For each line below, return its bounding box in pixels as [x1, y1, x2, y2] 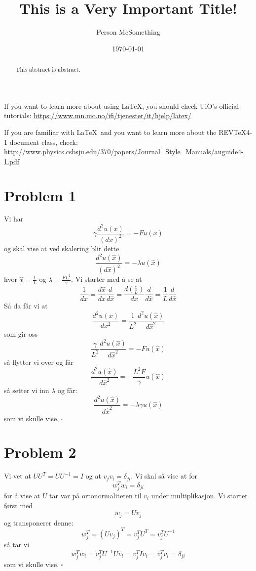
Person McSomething [96, 27, 160, 37]
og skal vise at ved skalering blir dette [4, 243, 119, 253]
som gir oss [4, 329, 37, 339]
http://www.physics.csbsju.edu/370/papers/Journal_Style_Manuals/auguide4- [4, 146, 244, 157]
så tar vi [4, 539, 30, 549]
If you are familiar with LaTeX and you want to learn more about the [4, 127, 217, 137]
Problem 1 [4, 185, 76, 205]
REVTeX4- [219, 127, 252, 137]
